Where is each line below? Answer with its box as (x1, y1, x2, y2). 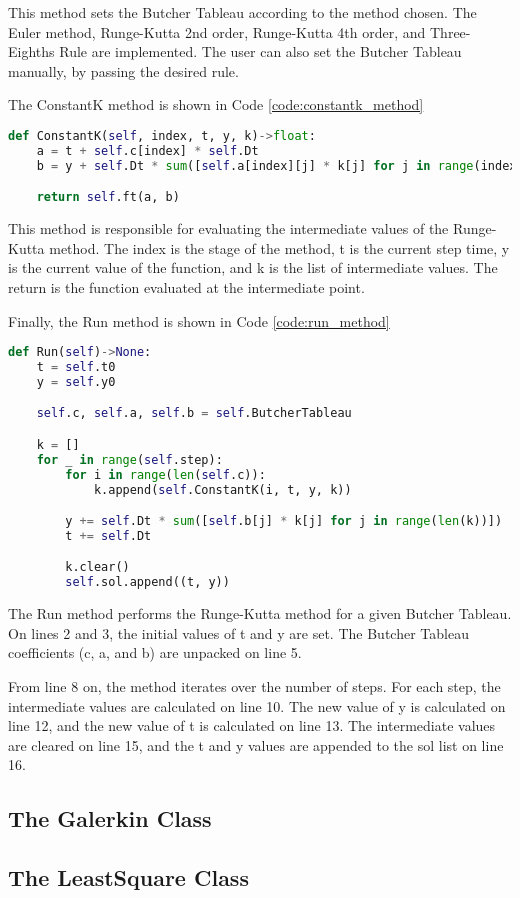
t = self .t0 (36, 359, 116, 374)
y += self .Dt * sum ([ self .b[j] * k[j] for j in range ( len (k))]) (65, 514, 503, 529)
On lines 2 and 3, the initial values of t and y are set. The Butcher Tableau (8, 622, 469, 643)
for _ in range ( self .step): (36, 452, 223, 467)
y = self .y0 (36, 374, 116, 389)
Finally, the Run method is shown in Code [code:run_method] (8, 310, 390, 331)
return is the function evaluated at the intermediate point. (8, 276, 365, 297)
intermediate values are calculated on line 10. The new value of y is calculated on (8, 695, 506, 716)
